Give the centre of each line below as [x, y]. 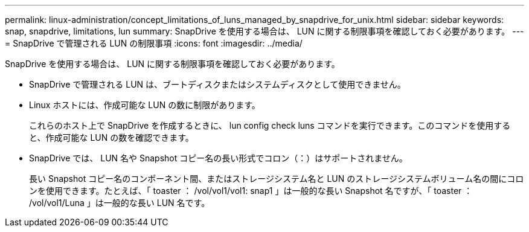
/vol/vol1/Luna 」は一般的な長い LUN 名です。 [120, 203]
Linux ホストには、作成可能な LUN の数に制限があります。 [145, 105]
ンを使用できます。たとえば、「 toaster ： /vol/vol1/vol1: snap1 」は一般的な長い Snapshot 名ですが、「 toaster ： [251, 191]
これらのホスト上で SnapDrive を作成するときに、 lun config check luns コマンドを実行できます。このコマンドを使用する [270, 125]
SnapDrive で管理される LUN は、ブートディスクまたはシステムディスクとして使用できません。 [217, 84]
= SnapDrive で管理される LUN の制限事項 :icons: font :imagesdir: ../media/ [154, 43]
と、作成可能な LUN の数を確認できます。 [111, 137]
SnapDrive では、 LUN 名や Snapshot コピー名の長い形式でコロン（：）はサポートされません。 [218, 158]
